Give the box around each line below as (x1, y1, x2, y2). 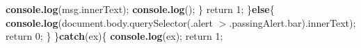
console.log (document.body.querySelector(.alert (6, 15, 214, 29)
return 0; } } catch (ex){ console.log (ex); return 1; (6, 29, 223, 43)
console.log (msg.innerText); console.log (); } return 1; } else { (6, 2, 275, 16)
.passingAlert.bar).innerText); (229, 15, 356, 29)
